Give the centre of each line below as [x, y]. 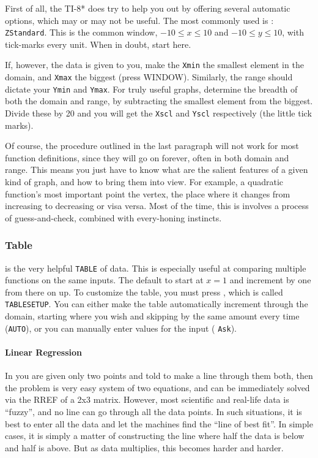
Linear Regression [43, 352]
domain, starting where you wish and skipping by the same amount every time [152, 316]
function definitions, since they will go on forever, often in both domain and [147, 157]
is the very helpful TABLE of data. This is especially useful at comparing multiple [156, 268]
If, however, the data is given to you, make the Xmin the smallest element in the [154, 65]
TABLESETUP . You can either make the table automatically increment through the [157, 304]
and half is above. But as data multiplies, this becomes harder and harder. [144, 447]
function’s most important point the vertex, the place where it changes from [148, 193]
